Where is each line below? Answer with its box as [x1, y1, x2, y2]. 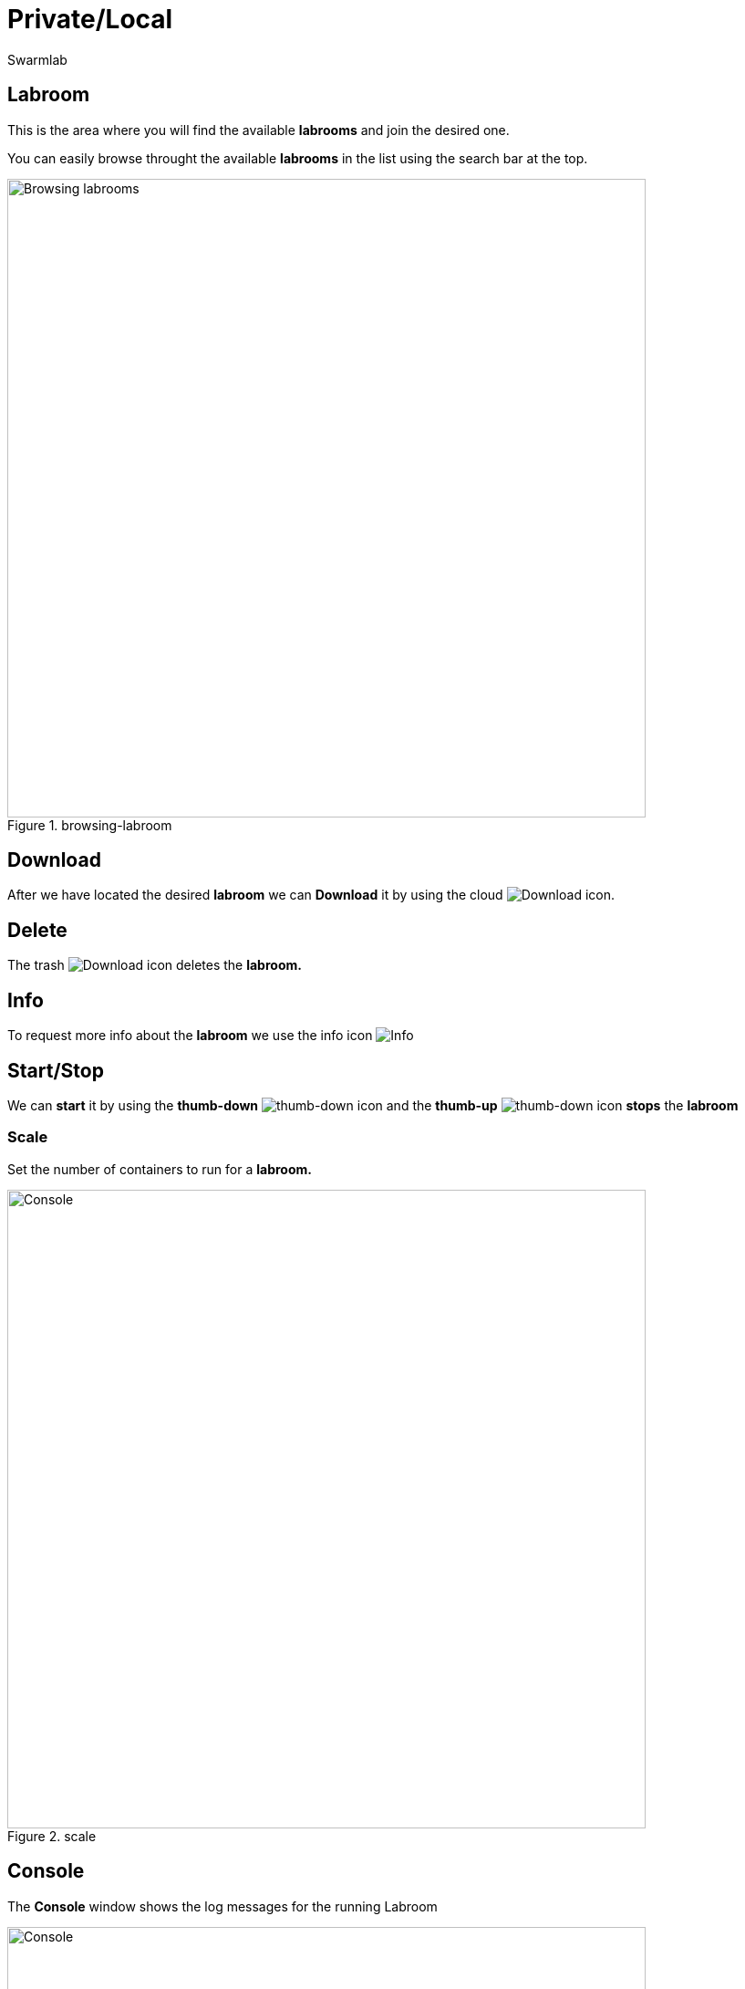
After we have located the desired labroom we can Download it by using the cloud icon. [7, 887, 616, 903]
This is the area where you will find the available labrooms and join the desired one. [7, 121, 510, 138]
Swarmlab [7, 51, 67, 68]
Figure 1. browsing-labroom [7, 817, 172, 833]
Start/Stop [7, 1058, 104, 1082]
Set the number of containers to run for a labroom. [7, 1161, 312, 1177]
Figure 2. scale [7, 1828, 97, 1844]
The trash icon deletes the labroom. [7, 957, 302, 974]
